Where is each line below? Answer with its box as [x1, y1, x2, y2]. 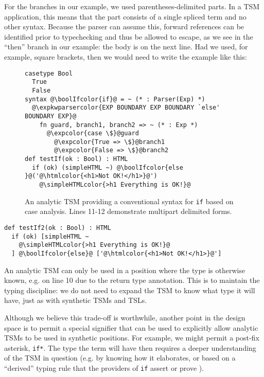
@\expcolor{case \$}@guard [46, 130, 139, 137]
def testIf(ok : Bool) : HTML [25, 155, 128, 163]
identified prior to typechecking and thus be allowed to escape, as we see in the [4, 31, 253, 42]
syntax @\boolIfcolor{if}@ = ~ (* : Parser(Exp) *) [25, 95, 205, 103]
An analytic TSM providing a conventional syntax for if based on [25, 195, 234, 206]
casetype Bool [25, 69, 73, 77]
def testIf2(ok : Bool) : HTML [4, 224, 111, 231]
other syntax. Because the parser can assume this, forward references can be [4, 21, 244, 32]
